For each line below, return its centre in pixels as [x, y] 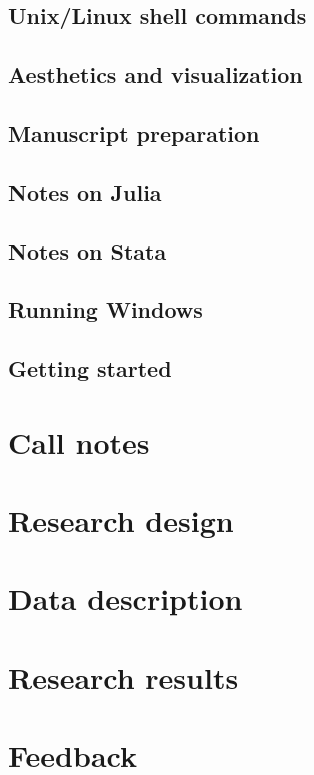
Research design [121, 520]
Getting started [90, 368]
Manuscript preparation [134, 132]
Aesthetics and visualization [155, 74]
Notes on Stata [87, 250]
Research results [123, 676]
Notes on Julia [85, 191]
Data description [125, 598]
